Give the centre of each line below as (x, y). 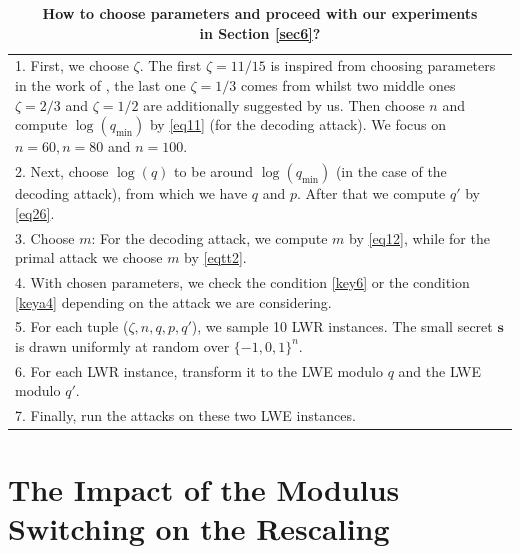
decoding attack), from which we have (131, 193)
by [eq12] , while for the (419, 237)
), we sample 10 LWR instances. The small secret (342, 326)
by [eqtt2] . (215, 257)
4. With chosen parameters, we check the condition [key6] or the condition (242, 281)
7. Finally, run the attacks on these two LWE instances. (185, 415)
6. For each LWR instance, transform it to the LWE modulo (199, 370)
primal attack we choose (89, 257)
